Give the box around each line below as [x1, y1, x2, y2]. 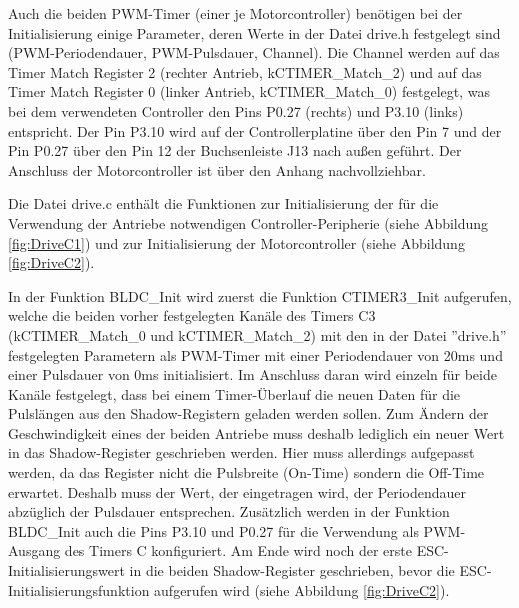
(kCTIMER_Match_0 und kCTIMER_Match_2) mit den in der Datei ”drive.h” [8, 324, 507, 345]
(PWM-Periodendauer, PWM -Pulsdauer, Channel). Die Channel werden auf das [8, 42, 500, 63]
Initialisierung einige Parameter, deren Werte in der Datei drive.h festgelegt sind [8, 22, 501, 43]
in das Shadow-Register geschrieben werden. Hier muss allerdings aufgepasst [8, 442, 475, 463]
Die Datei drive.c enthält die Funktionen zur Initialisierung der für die [8, 193, 439, 214]
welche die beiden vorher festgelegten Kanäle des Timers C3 [8, 305, 376, 326]
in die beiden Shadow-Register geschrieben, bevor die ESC [129, 560, 487, 581]
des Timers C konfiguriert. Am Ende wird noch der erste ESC [64, 540, 445, 561]
